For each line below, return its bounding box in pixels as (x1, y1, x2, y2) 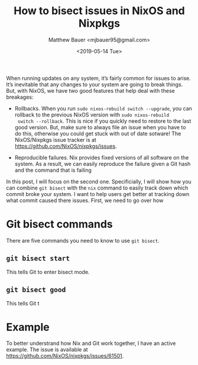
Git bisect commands (6, 217, 113, 231)
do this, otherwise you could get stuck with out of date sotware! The (14, 130, 181, 137)
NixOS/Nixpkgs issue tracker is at (14, 136, 96, 143)
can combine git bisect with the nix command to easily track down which (6, 184, 189, 191)
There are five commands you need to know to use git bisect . (6, 237, 160, 244)
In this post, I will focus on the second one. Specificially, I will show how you (6, 178, 192, 185)
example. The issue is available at (6, 346, 88, 353)
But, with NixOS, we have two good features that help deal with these (6, 87, 176, 94)
